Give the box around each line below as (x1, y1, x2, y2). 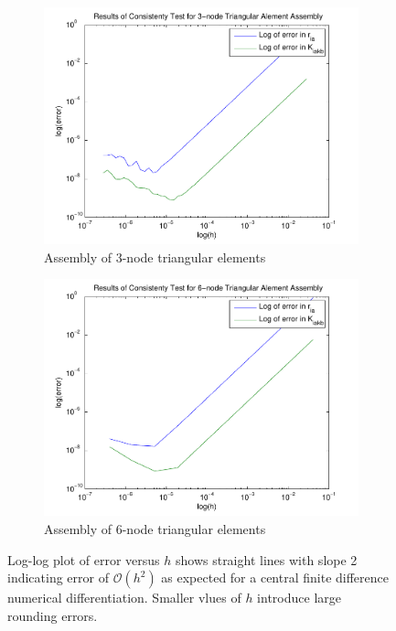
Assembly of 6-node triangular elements (44, 519, 266, 538)
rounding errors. (7, 605, 98, 625)
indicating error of (7, 568, 109, 587)
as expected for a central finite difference (161, 568, 390, 587)
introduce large (257, 588, 341, 607)
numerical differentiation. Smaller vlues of (7, 588, 241, 607)
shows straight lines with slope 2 (175, 550, 358, 569)
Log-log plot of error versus (7, 550, 160, 569)
